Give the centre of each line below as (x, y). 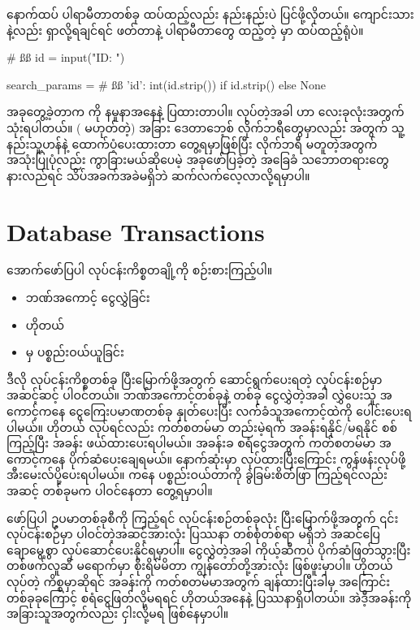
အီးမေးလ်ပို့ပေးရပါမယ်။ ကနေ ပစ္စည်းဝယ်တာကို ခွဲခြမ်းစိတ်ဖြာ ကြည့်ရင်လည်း (197, 475)
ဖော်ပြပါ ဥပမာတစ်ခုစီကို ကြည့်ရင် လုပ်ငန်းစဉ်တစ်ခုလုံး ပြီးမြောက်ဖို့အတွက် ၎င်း (203, 518)
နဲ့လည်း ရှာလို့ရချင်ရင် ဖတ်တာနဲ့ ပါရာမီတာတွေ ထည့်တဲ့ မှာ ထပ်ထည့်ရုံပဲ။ (185, 30)
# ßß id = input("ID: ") (66, 57)
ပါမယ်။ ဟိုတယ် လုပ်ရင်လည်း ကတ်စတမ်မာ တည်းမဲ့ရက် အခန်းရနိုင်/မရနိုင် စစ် (202, 427)
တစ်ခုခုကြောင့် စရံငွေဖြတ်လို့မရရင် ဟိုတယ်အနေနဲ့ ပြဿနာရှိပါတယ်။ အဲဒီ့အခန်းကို (209, 597)
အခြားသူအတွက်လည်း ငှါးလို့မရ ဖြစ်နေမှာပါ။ (118, 613)
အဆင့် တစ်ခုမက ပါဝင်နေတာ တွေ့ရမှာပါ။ (110, 490)
